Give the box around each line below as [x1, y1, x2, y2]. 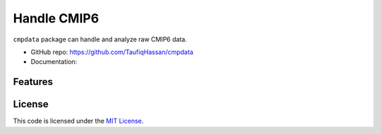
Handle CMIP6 [13, 11, 99, 26]
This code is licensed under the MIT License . [13, 116, 144, 126]
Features [13, 76, 53, 88]
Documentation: [30, 58, 78, 66]
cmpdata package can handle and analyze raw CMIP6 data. [13, 35, 187, 43]
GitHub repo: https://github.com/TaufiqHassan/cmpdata [30, 48, 193, 56]
